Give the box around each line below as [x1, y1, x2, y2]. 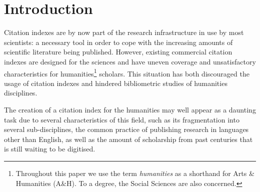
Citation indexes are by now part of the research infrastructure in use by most [4, 27, 244, 37]
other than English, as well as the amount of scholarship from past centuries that [4, 133, 253, 144]
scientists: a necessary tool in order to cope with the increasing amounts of [4, 36, 233, 47]
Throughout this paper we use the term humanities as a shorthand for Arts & [15, 167, 254, 178]
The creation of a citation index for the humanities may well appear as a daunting [4, 104, 256, 114]
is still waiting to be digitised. [4, 143, 95, 154]
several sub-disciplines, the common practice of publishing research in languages [4, 124, 249, 134]
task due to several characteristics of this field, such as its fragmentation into [4, 114, 239, 124]
